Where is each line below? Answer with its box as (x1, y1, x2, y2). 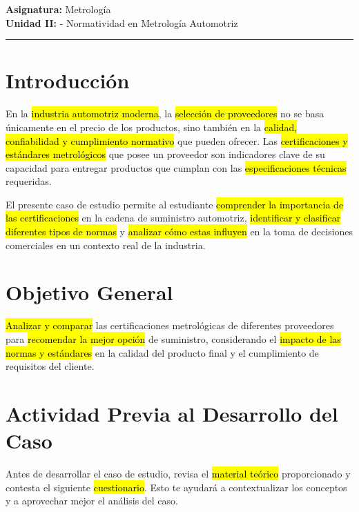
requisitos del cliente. (6, 359, 95, 373)
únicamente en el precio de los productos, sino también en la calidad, (6, 119, 298, 134)
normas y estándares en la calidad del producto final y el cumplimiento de (6, 345, 319, 360)
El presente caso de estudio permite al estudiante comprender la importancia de (6, 197, 344, 211)
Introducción (6, 66, 130, 95)
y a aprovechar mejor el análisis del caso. (6, 493, 178, 508)
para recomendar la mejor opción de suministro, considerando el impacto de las (6, 331, 341, 346)
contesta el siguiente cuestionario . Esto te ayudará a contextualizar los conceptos (6, 480, 347, 494)
